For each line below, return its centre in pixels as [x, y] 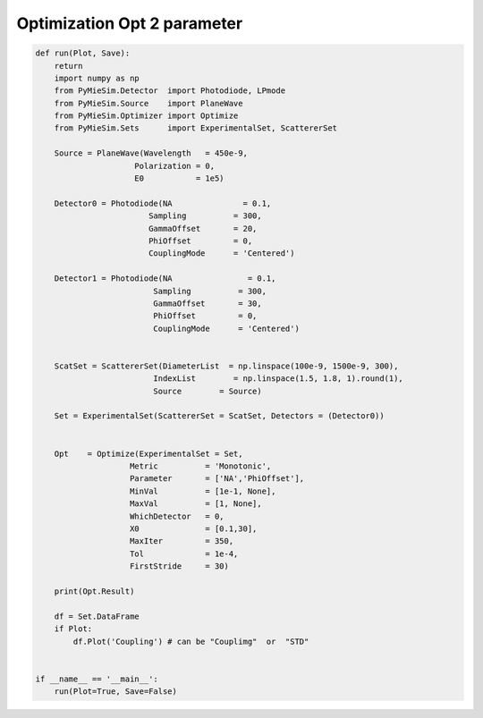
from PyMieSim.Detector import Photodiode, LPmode [170, 91]
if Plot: [73, 629]
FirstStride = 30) [180, 566]
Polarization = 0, [174, 166]
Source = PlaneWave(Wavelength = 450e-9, [151, 153]
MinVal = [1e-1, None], [203, 491]
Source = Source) [208, 391]
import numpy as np [97, 78]
